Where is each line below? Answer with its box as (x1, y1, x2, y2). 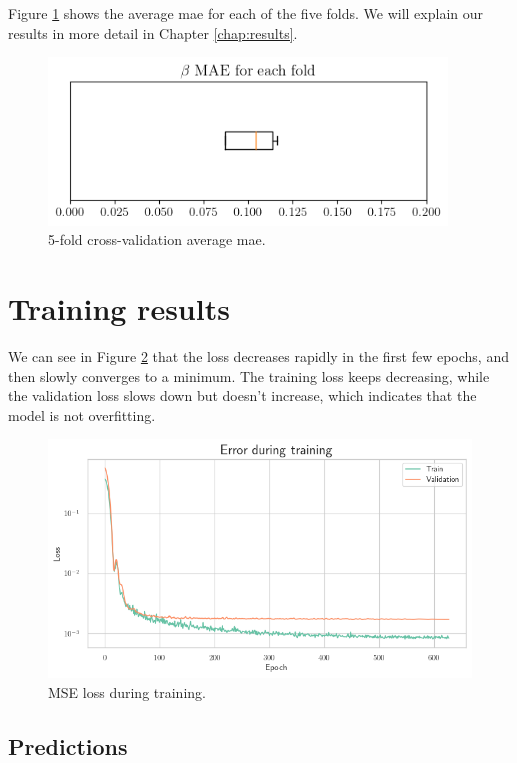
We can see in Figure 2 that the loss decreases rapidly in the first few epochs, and (8, 346, 509, 367)
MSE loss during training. (48, 681, 206, 702)
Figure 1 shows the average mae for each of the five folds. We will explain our (8, 3, 484, 23)
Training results (8, 288, 230, 329)
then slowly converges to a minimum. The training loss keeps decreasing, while (8, 365, 490, 386)
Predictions (8, 730, 128, 761)
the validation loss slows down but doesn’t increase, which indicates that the (8, 385, 477, 406)
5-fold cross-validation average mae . (48, 229, 266, 250)
